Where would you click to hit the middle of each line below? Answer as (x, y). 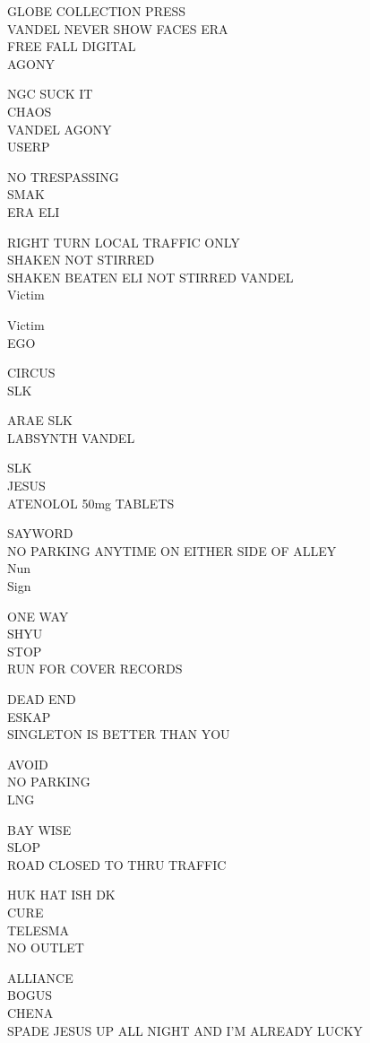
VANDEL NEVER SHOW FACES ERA (118, 28)
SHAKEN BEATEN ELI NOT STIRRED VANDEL (151, 277)
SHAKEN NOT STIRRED (81, 260)
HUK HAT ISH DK (61, 895)
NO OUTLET (46, 947)
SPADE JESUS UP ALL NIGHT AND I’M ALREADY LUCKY (185, 1030)
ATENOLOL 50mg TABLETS (91, 503)
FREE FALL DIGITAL (72, 46)
